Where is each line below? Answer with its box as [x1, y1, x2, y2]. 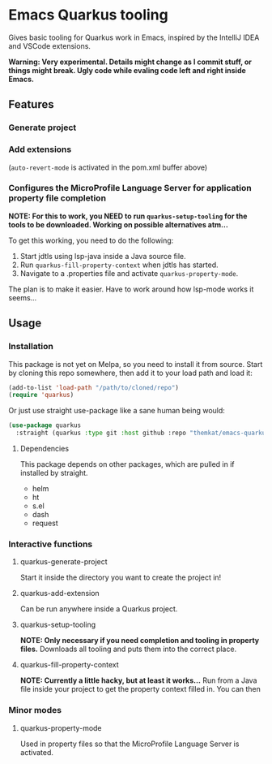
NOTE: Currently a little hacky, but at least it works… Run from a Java [19, 676, 257, 685]
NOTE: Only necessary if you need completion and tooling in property [19, 636, 260, 645]
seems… [8, 292, 37, 302]
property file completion [8, 192, 107, 204]
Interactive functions [8, 538, 93, 550]
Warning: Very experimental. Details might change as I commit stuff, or [8, 57, 253, 67]
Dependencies [19, 444, 70, 454]
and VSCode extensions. [8, 41, 91, 50]
